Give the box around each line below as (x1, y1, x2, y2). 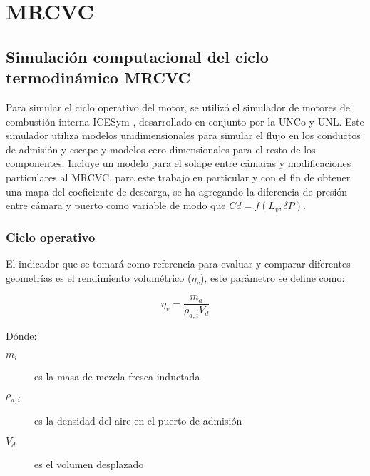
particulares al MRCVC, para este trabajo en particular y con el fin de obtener (6, 169, 351, 184)
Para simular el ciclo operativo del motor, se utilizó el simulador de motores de (6, 99, 350, 114)
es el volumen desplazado (34, 456, 144, 471)
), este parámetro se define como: (200, 270, 345, 285)
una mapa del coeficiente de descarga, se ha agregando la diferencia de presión (6, 183, 348, 198)
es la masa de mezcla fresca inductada (34, 369, 200, 384)
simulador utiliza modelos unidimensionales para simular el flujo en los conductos (6, 128, 361, 143)
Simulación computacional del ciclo (6, 45, 269, 67)
